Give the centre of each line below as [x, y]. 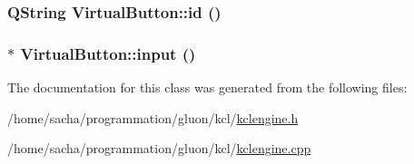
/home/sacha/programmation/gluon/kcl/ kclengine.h [153, 117]
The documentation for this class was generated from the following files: [207, 87]
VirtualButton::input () [108, 53]
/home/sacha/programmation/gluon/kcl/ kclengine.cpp [159, 148]
